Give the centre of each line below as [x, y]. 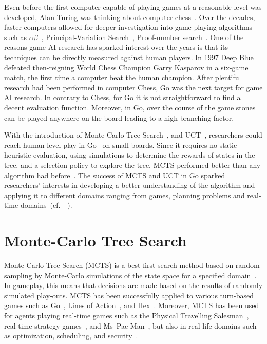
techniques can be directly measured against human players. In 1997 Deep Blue [129, 57]
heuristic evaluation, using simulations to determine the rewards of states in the [130, 155]
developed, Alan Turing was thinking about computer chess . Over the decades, [130, 17]
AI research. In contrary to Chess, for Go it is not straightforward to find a [122, 97]
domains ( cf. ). [46, 205]
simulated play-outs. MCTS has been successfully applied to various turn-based [129, 295]
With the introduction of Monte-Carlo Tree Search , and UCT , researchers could [133, 135]
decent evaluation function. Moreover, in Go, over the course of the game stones [130, 107]
